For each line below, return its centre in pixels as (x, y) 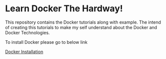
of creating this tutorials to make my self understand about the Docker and (81, 27)
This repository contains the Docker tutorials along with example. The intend (83, 22)
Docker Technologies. (28, 32)
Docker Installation (24, 52)
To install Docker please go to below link (46, 42)
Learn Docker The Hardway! (64, 9)
